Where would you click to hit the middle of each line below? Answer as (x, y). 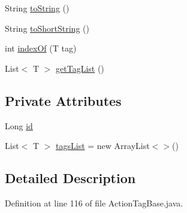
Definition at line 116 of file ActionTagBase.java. (94, 203)
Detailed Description (70, 178)
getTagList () (80, 68)
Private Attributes (63, 100)
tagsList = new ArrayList (103, 146)
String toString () (37, 8)
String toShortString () (47, 28)
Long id (19, 125)
